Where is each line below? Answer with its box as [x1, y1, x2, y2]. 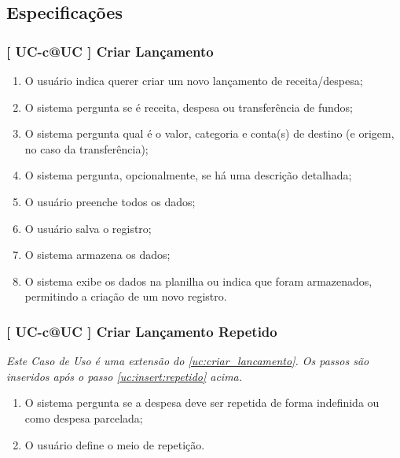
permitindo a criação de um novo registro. [24, 288, 227, 305]
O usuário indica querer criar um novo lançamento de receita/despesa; [24, 72, 363, 88]
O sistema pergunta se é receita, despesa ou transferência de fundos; [24, 98, 353, 115]
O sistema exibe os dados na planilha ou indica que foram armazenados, [24, 272, 372, 289]
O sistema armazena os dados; [24, 246, 171, 263]
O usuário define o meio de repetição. [24, 436, 205, 452]
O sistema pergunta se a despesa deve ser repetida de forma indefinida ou [24, 394, 380, 411]
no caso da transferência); [24, 140, 149, 157]
